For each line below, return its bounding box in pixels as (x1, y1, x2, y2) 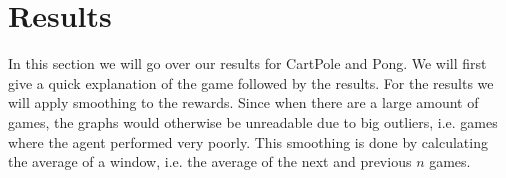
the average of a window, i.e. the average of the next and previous (8, 151, 412, 172)
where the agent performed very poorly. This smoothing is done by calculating (8, 131, 488, 152)
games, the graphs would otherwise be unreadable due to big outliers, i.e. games (8, 111, 498, 132)
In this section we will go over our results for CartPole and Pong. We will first (8, 53, 487, 74)
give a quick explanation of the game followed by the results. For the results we (8, 72, 494, 93)
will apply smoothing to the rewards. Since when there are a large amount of (8, 92, 479, 113)
